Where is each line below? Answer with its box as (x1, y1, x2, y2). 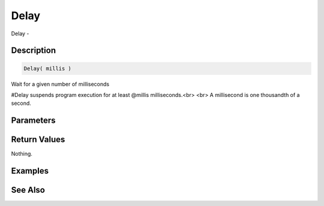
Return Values (11, 135, 65, 145)
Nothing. (11, 150, 33, 157)
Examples (11, 166, 49, 176)
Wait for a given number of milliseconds (11, 80, 110, 87)
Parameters (11, 116, 56, 126)
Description (11, 46, 56, 56)
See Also (11, 185, 45, 195)
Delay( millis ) (23, 65, 72, 72)
